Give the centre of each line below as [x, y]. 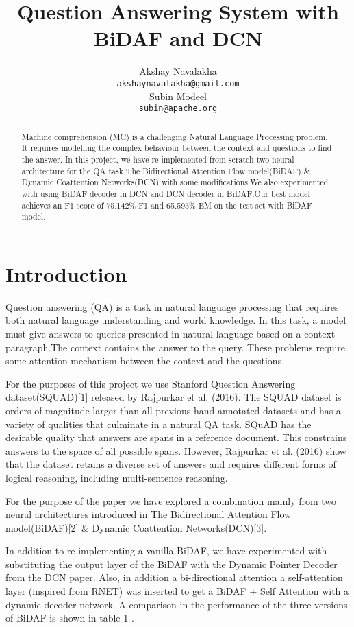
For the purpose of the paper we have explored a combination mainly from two [171, 500]
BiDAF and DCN [178, 38]
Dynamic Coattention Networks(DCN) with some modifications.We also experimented [175, 182]
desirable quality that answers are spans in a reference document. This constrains [176, 437]
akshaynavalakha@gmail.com [178, 83]
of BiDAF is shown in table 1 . [70, 618]
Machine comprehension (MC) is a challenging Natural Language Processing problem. [175, 136]
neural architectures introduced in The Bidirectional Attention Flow [149, 514]
